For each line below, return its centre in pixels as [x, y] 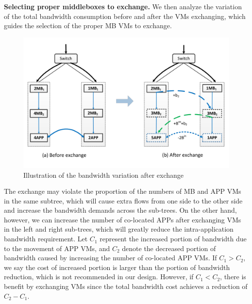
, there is [233, 277]
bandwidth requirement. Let [46, 239]
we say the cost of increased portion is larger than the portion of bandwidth [117, 267]
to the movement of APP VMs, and [57, 248]
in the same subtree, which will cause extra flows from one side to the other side [123, 200]
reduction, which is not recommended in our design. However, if [99, 277]
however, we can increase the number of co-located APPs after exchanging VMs [123, 219]
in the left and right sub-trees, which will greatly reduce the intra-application [119, 229]
